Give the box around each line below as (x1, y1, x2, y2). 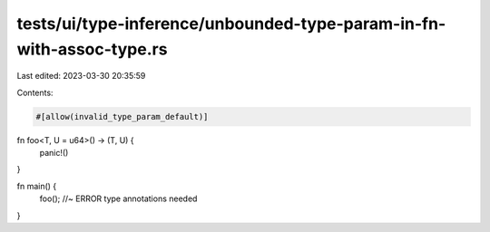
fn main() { (16, 180, 57, 191)
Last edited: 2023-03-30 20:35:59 (16, 71, 146, 82)
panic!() (39, 148, 69, 159)
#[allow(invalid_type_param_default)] (35, 111, 209, 121)
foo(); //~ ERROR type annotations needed (39, 193, 198, 204)
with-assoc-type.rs (16, 39, 168, 59)
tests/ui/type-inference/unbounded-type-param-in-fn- (16, 14, 446, 34)
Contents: (16, 87, 54, 98)
